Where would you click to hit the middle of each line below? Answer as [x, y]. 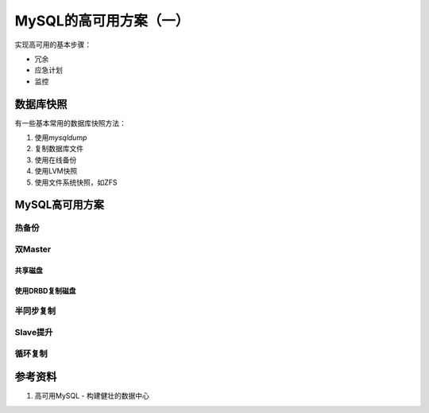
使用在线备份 [56, 160]
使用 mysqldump [61, 138]
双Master [33, 249]
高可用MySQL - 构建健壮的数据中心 [92, 396]
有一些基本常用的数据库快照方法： [70, 123]
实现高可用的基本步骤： [53, 45]
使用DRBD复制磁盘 [45, 290]
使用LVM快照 [56, 171]
